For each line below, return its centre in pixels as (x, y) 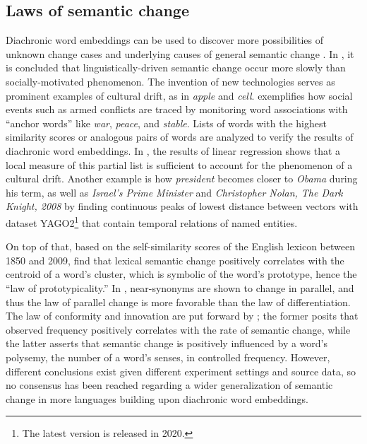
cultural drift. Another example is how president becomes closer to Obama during (182, 179)
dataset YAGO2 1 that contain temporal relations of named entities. (152, 221)
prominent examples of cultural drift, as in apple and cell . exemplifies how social (179, 95)
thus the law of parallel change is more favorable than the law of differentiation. (178, 302)
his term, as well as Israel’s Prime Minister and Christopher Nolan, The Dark (174, 192)
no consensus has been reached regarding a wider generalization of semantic (169, 385)
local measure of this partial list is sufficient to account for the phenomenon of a (179, 164)
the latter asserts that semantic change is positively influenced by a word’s (167, 343)
